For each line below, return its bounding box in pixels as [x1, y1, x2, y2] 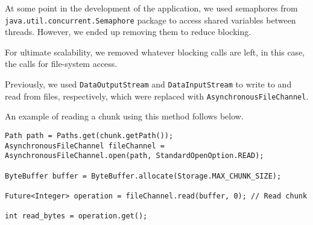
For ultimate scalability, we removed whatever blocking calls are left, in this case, [5, 45, 305, 58]
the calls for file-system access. [5, 57, 118, 70]
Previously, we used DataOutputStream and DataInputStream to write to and [5, 78, 292, 90]
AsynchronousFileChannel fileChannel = [5, 141, 165, 150]
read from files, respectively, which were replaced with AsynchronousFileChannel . [5, 89, 309, 102]
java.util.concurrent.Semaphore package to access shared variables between [5, 13, 296, 26]
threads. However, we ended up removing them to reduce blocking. [5, 25, 251, 38]
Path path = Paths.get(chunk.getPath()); [5, 131, 174, 140]
